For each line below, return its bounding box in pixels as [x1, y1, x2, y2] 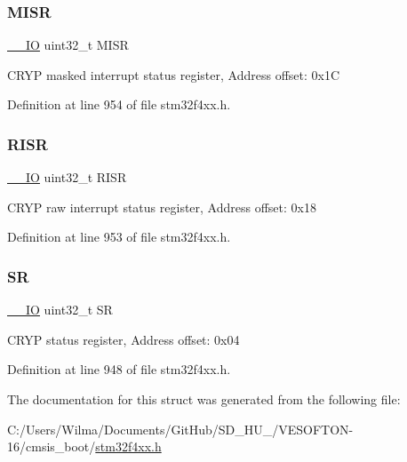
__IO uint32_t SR [7, 300, 113, 319]
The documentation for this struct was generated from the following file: [7, 390, 401, 408]
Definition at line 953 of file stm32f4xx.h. [7, 227, 231, 246]
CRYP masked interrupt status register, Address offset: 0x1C [7, 65, 340, 84]
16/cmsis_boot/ [7, 437, 96, 456]
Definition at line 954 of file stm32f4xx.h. [7, 95, 231, 114]
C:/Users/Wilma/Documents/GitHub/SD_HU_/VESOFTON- [7, 419, 354, 438]
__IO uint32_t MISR [7, 36, 129, 54]
